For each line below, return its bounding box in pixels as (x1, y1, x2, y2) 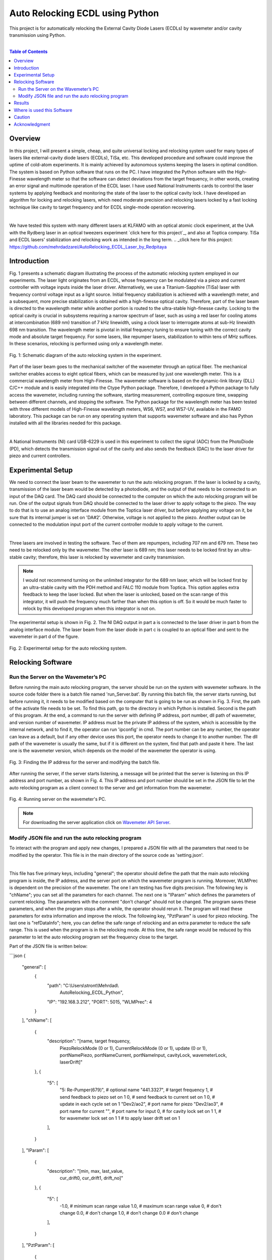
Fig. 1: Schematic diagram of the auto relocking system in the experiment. (9, 352, 162, 358)
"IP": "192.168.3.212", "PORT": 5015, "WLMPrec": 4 (47, 998, 152, 1005)
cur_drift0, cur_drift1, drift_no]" (59, 1175, 123, 1181)
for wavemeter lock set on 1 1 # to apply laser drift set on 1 (59, 1115, 180, 1121)
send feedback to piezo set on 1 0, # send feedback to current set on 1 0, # (59, 1094, 215, 1100)
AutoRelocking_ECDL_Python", (59, 989, 123, 995)
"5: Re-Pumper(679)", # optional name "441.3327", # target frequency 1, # (59, 1087, 213, 1093)
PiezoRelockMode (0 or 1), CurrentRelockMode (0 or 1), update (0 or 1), (59, 1045, 208, 1051)
